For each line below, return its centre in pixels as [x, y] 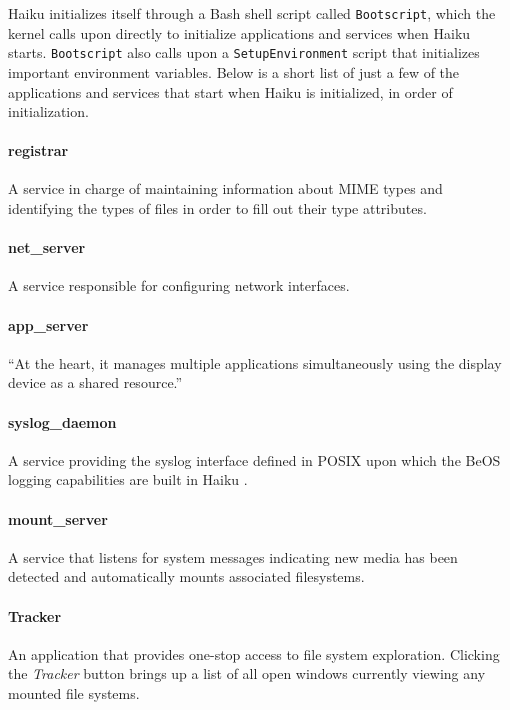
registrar [38, 150]
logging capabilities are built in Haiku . [128, 479]
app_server [48, 324]
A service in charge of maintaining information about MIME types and [225, 188]
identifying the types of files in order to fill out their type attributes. [217, 208]
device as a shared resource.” [95, 382]
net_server [47, 247]
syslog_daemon [62, 421]
